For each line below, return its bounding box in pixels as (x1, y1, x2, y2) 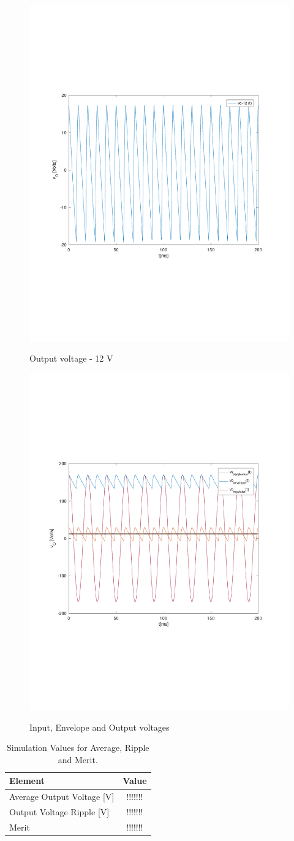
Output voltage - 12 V (29, 352, 113, 365)
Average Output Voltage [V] (9, 790, 115, 803)
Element (9, 774, 45, 787)
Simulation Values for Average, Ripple (7, 741, 149, 754)
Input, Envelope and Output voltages (29, 720, 170, 733)
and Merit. (58, 753, 98, 766)
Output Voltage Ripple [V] (9, 805, 110, 818)
